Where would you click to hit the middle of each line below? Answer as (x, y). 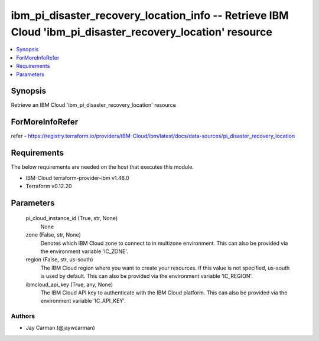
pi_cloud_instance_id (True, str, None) (72, 218)
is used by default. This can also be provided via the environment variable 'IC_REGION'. (147, 276)
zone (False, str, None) (53, 235)
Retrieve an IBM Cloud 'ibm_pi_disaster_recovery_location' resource (94, 105)
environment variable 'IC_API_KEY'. (83, 301)
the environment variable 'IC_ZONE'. (84, 251)
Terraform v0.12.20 (49, 186)
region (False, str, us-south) (60, 260)
